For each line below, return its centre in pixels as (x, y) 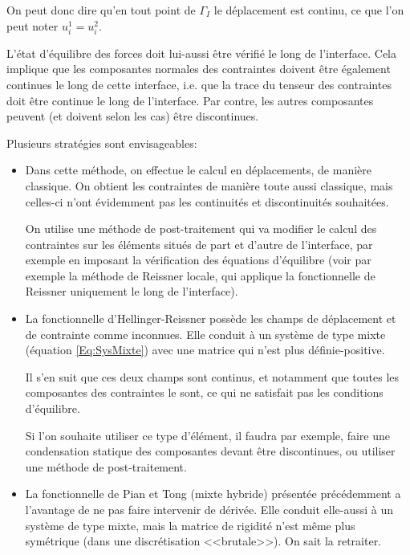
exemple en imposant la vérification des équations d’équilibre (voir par (198, 260)
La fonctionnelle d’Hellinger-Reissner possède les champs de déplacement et (211, 318)
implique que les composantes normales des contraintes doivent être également (199, 69)
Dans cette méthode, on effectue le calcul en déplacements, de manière (198, 170)
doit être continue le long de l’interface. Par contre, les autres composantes (190, 100)
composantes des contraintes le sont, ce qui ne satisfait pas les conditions (204, 392)
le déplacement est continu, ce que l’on (309, 10)
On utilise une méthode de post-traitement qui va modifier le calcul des (201, 229)
